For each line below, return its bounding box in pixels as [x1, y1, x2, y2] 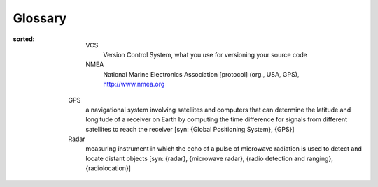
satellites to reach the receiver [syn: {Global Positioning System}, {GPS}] [85, 125, 295, 133]
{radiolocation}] [85, 164, 131, 172]
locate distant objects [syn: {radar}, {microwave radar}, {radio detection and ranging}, [85, 154, 334, 163]
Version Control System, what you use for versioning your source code [103, 50, 307, 59]
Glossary [13, 10, 67, 26]
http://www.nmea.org [103, 80, 165, 89]
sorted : [13, 35, 35, 43]
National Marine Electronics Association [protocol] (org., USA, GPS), [103, 70, 300, 78]
